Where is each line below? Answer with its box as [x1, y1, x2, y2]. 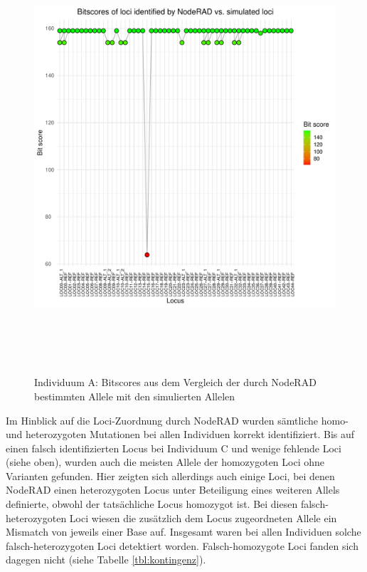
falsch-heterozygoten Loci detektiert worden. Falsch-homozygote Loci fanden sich [6, 538, 358, 553]
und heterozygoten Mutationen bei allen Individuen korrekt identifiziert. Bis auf [6, 427, 355, 442]
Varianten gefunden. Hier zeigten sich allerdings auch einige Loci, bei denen [6, 468, 335, 483]
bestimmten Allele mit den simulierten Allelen [34, 388, 235, 403]
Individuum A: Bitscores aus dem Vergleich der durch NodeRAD [34, 375, 317, 390]
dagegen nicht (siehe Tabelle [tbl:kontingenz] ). [6, 552, 206, 567]
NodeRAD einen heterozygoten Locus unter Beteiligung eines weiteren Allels [6, 482, 340, 497]
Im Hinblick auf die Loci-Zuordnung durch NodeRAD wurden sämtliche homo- [6, 412, 349, 427]
